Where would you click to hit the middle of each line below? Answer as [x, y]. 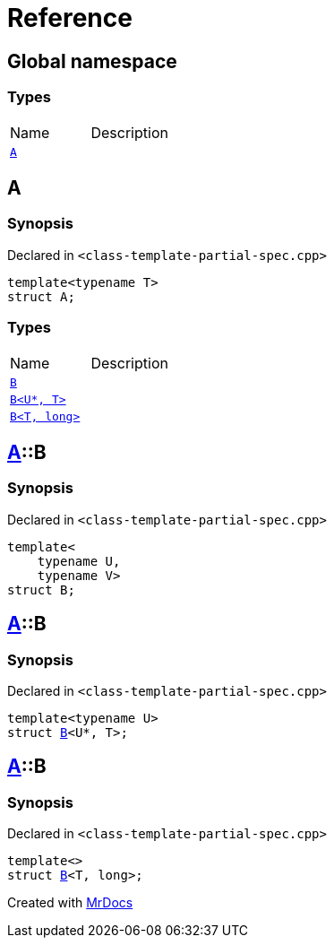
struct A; [41, 296]
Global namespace [92, 61]
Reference [70, 18]
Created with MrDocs [70, 903]
